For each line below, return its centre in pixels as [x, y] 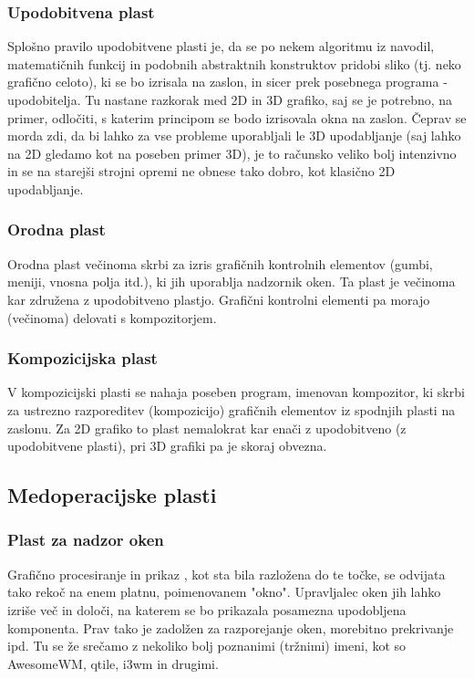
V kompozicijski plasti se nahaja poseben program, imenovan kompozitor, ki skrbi [236, 392]
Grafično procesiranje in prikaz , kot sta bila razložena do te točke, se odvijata [227, 574]
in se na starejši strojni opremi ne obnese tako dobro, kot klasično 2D [201, 171]
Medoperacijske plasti [112, 495]
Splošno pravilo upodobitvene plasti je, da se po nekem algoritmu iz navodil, [221, 46]
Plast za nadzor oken [86, 540]
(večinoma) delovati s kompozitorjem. [112, 317]
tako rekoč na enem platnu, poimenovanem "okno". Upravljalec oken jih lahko [224, 592]
